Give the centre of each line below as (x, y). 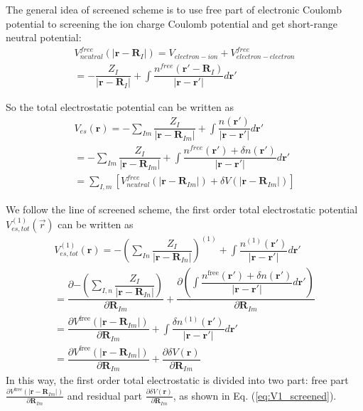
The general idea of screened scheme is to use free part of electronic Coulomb (174, 9)
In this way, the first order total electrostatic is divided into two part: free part (177, 380)
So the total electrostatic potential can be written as (120, 107)
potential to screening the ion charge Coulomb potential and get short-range (172, 23)
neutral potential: (44, 37)
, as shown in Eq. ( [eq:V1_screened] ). (255, 395)
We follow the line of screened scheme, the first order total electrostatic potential (182, 209)
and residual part (104, 395)
